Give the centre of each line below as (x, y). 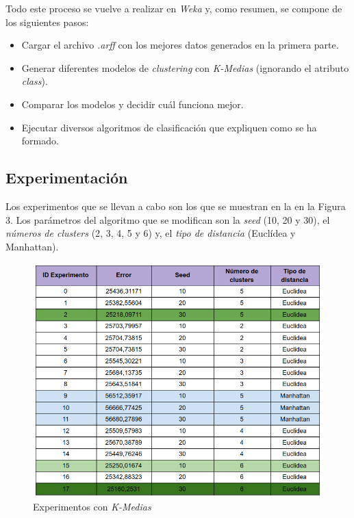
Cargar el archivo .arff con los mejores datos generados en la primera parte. (180, 45)
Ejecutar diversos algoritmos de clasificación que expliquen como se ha (169, 127)
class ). (35, 81)
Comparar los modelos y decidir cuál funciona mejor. (132, 104)
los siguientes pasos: (47, 22)
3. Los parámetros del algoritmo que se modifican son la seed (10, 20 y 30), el (168, 219)
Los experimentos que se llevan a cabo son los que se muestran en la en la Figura (176, 206)
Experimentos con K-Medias (92, 507)
